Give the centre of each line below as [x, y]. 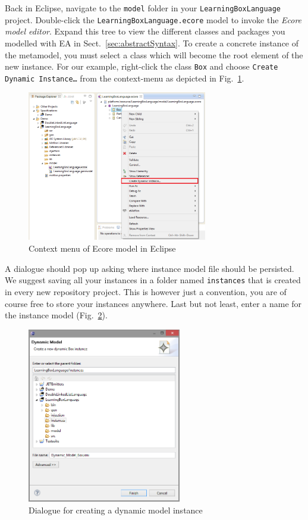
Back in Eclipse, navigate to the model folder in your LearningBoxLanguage [143, 8]
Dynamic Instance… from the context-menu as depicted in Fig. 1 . [125, 78]
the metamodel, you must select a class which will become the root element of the [154, 54]
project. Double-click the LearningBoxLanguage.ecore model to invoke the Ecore [153, 19]
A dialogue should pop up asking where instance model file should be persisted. [150, 268]
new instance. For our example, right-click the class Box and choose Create [142, 66]
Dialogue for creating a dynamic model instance [116, 510]
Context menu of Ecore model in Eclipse [102, 248]
